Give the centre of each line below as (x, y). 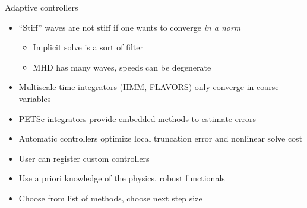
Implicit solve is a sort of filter (88, 47)
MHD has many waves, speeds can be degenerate (122, 67)
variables (35, 98)
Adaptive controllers (42, 7)
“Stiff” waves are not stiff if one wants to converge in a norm (130, 27)
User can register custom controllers (84, 158)
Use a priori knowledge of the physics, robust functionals (122, 178)
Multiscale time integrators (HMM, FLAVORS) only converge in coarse (149, 87)
